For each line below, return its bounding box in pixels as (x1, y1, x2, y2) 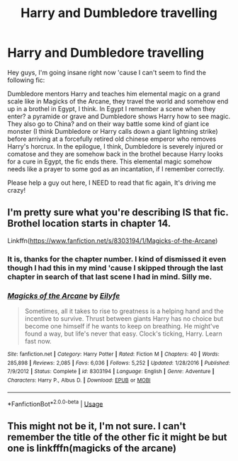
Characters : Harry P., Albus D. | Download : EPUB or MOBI (7, 377, 151, 384)
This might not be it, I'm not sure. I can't (7, 420, 186, 432)
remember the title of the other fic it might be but (7, 431, 227, 443)
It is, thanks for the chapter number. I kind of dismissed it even (7, 254, 227, 263)
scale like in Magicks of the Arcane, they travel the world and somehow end (7, 97, 229, 106)
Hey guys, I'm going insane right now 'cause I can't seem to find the (7, 68, 207, 76)
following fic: (7, 76, 45, 84)
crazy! (7, 186, 26, 194)
